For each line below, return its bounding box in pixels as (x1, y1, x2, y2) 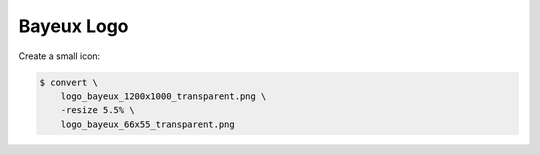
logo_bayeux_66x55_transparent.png (60, 118, 235, 130)
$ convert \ (39, 76, 99, 88)
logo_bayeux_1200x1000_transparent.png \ (60, 90, 267, 102)
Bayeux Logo (18, 15, 129, 37)
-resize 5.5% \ (60, 105, 135, 116)
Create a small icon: (18, 50, 101, 62)
